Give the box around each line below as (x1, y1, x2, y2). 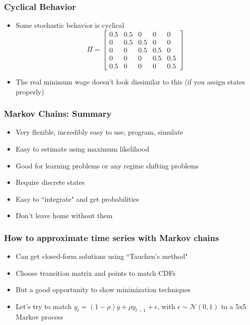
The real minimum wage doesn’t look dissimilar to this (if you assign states (15, 76, 245, 86)
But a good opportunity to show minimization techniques (15, 284, 191, 295)
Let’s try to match (15, 301, 72, 311)
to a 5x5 (221, 301, 247, 311)
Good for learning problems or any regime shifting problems (15, 160, 199, 170)
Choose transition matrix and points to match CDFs (15, 267, 176, 278)
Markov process (15, 311, 63, 322)
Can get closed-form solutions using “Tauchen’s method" (15, 251, 188, 261)
